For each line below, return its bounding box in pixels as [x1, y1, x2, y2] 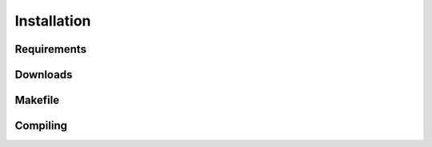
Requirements [14, 42, 87, 56]
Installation [14, 12, 91, 30]
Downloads [14, 68, 73, 81]
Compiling [14, 119, 68, 133]
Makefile [14, 93, 60, 107]
